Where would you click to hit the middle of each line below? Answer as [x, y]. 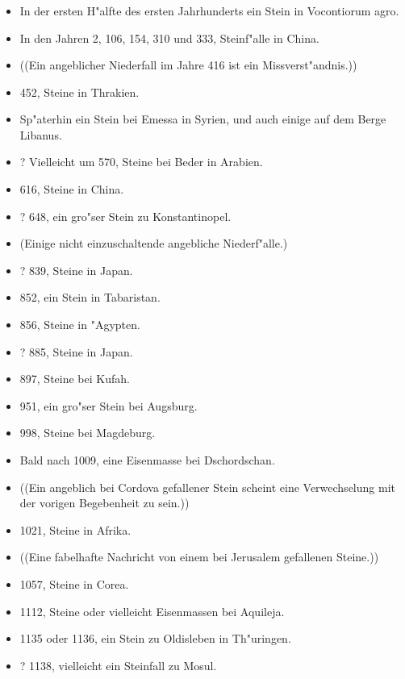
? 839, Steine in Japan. [76, 270]
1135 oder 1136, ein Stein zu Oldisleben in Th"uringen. [155, 638]
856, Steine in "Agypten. [80, 325]
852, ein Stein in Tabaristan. [90, 297]
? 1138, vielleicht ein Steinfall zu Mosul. [118, 665]
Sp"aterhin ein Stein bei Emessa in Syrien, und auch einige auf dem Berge [203, 119]
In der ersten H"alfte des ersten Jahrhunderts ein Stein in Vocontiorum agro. [209, 10]
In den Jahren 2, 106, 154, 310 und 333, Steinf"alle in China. [169, 37]
